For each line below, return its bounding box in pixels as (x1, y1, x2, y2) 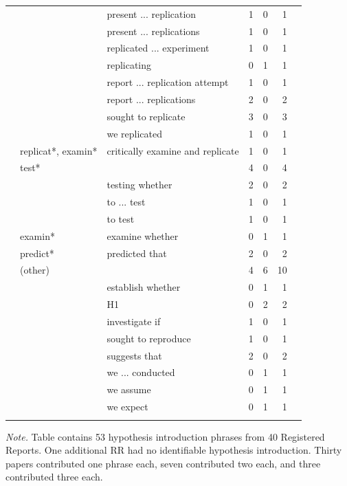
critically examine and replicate (107, 143, 239, 157)
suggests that (107, 348, 162, 362)
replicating (107, 58, 152, 72)
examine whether (107, 228, 179, 243)
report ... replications (107, 91, 196, 106)
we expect (107, 399, 148, 414)
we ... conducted (107, 365, 175, 379)
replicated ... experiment (107, 41, 210, 55)
